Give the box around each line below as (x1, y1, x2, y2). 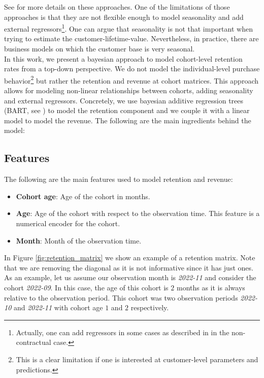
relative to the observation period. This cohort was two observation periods (4, 292, 238, 303)
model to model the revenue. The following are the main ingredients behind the (4, 115, 251, 125)
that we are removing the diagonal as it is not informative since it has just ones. (4, 262, 253, 273)
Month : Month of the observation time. (16, 235, 142, 246)
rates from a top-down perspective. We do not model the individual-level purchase (4, 63, 260, 74)
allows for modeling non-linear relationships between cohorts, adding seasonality (4, 85, 253, 96)
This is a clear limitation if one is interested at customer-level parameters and (16, 354, 258, 364)
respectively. (130, 302, 169, 313)
